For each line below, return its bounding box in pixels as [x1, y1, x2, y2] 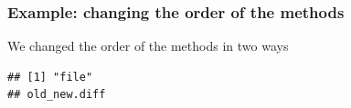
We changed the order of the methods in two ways [7, 36, 289, 55]
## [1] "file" [7, 70, 93, 83]
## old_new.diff [7, 88, 106, 102]
